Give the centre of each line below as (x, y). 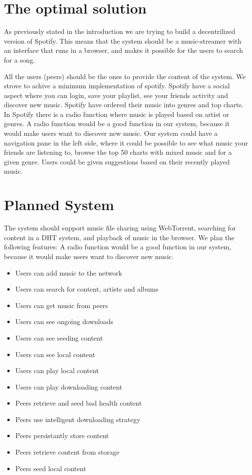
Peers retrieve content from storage (67, 452)
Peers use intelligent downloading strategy (78, 419)
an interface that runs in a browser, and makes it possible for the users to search (124, 50)
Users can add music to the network (69, 272)
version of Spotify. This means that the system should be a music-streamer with (123, 41)
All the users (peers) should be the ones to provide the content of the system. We (125, 76)
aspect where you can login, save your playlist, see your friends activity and (116, 95)
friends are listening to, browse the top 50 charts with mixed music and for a (118, 152)
